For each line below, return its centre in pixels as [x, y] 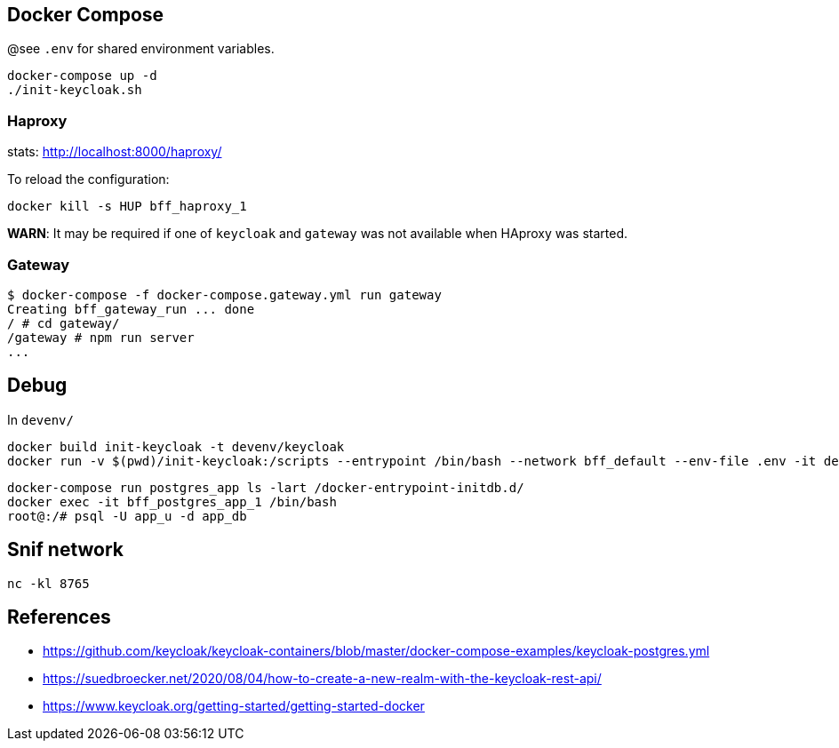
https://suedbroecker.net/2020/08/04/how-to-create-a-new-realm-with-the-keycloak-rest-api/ [322, 679]
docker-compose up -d [82, 76]
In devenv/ [40, 419]
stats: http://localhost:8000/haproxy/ [115, 152]
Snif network [66, 550]
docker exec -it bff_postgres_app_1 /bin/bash [172, 501]
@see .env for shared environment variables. [141, 49]
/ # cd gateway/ [64, 323]
